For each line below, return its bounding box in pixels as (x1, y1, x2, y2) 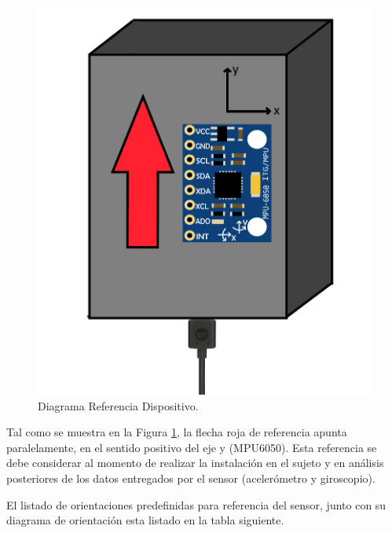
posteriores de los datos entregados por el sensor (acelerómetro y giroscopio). (6, 469, 376, 486)
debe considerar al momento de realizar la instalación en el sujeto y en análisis (6, 454, 384, 471)
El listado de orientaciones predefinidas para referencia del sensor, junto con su (6, 496, 387, 513)
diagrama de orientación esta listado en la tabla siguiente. (6, 512, 284, 528)
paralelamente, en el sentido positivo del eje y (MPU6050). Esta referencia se (6, 439, 377, 455)
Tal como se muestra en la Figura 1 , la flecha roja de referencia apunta (6, 424, 347, 440)
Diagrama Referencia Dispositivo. (38, 397, 199, 414)
